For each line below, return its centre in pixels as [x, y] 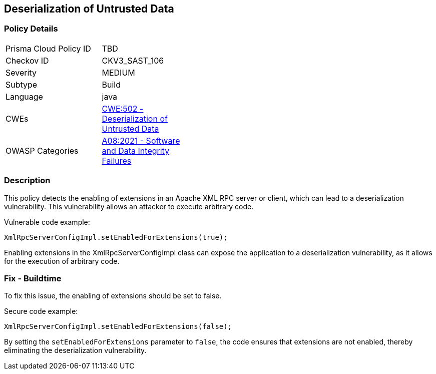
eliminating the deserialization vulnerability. [75, 350]
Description [27, 180]
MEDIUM [118, 72]
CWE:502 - [123, 108]
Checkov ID [27, 60]
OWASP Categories [42, 150]
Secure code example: [41, 311]
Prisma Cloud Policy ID [48, 48]
